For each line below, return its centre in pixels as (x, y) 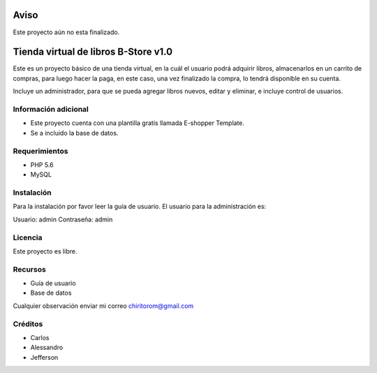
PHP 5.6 (42, 165)
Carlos (40, 338)
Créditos (28, 323)
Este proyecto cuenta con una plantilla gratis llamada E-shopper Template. (137, 123)
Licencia (28, 237)
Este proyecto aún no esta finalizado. (66, 32)
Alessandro (47, 348)
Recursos (30, 269)
